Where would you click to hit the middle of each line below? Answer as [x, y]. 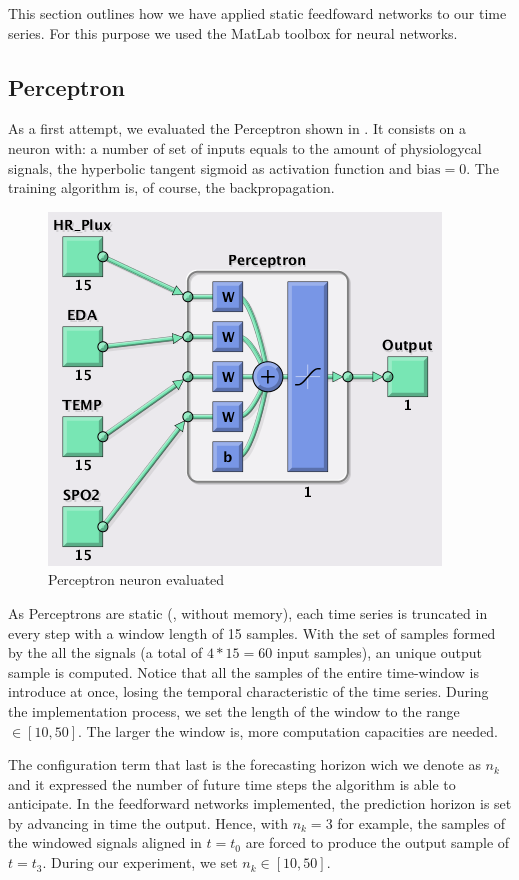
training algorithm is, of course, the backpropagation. [171, 187]
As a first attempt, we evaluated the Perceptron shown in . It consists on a [237, 128]
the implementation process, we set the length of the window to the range [234, 710]
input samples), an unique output [379, 652]
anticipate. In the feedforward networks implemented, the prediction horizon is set [260, 803]
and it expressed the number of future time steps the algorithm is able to [232, 783]
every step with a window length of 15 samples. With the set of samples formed [252, 632]
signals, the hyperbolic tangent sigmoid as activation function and [210, 167]
